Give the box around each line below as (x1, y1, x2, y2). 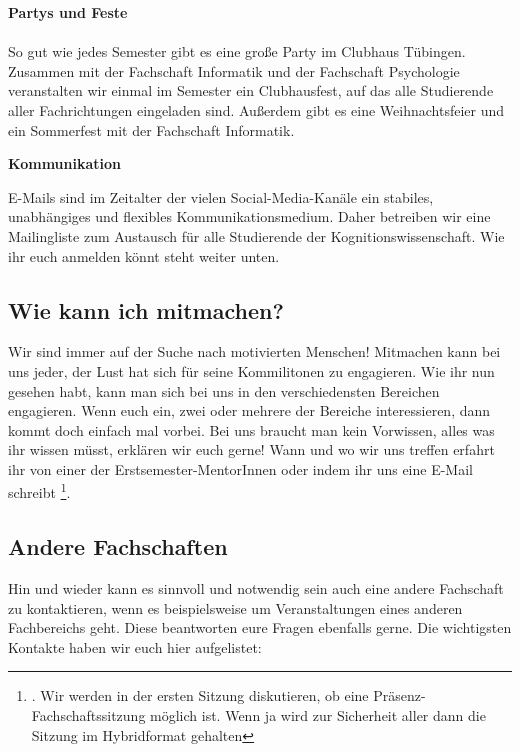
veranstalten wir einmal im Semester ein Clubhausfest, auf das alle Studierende (8, 80, 494, 101)
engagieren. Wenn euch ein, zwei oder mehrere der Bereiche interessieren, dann (8, 400, 491, 421)
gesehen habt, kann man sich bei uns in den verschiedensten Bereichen (8, 380, 440, 401)
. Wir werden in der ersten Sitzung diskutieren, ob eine (31, 685, 369, 706)
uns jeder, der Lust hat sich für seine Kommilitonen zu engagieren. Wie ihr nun (8, 360, 495, 381)
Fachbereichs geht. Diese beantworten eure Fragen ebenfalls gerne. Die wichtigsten (8, 617, 512, 638)
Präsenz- (373, 685, 426, 706)
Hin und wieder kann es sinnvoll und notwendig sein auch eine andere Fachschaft (8, 577, 504, 598)
